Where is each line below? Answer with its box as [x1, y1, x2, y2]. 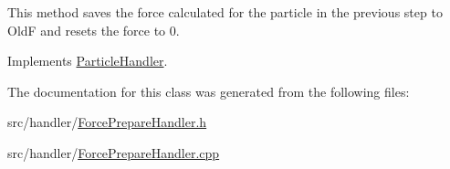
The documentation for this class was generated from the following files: [7, 81, 410, 100]
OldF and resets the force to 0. [7, 20, 180, 39]
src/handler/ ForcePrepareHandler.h [7, 112, 207, 132]
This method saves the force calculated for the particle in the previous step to [7, 3, 443, 21]
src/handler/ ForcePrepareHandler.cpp [7, 143, 220, 162]
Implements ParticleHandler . [7, 51, 168, 70]
